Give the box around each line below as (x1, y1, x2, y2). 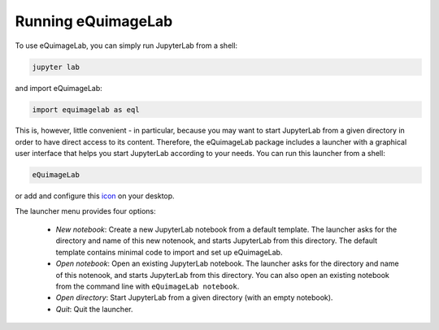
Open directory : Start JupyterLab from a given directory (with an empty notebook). (55, 293, 333, 302)
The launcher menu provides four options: (15, 206, 156, 215)
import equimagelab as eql (32, 105, 140, 114)
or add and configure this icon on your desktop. (15, 191, 175, 201)
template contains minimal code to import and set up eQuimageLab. (55, 247, 283, 257)
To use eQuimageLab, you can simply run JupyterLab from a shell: (15, 41, 238, 50)
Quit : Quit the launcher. (55, 304, 133, 314)
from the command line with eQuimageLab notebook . (55, 281, 240, 291)
